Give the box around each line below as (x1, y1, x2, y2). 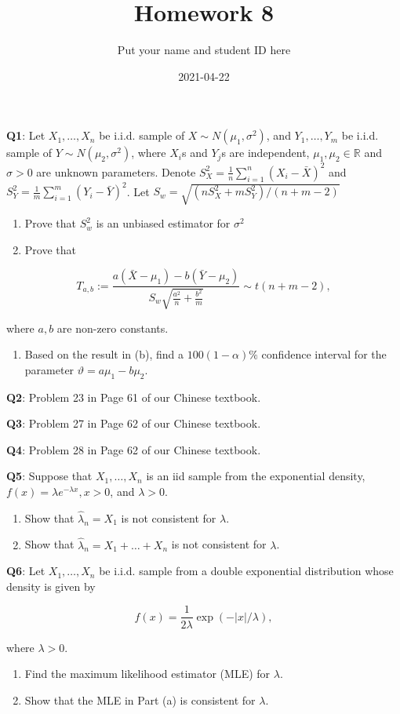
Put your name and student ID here (117, 42, 291, 58)
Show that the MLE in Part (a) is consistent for (24, 691, 256, 708)
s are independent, (221, 144, 310, 161)
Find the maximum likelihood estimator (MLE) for (24, 665, 271, 682)
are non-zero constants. (56, 319, 169, 336)
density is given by (6, 577, 96, 594)
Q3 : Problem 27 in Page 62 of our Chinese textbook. (6, 415, 261, 432)
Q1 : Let (6, 127, 45, 144)
